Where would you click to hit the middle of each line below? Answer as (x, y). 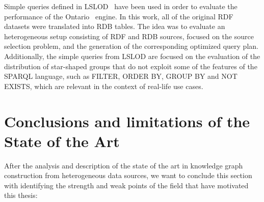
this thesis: (21, 195)
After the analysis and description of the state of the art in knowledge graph (124, 165)
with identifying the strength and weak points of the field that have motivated (126, 185)
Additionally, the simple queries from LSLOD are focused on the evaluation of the (132, 56)
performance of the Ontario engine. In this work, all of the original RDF (119, 16)
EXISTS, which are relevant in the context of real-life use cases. (104, 86)
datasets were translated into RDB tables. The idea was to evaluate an (115, 26)
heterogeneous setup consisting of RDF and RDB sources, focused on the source (129, 36)
